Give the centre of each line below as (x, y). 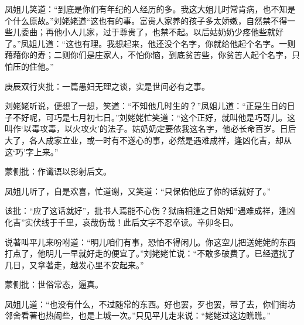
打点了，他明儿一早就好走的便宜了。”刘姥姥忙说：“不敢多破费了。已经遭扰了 (150, 253)
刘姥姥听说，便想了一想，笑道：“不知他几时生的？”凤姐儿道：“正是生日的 (146, 106)
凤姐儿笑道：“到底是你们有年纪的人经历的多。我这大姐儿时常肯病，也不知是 (150, 9)
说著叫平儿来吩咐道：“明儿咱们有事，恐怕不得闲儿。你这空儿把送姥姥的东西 (150, 242)
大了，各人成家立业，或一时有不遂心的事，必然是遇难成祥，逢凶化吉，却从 (148, 140)
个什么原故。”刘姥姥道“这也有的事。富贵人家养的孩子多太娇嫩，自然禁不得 (146, 20)
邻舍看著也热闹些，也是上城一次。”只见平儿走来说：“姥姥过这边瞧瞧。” (138, 315)
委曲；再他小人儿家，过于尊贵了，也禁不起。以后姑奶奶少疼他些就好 (152, 32)
